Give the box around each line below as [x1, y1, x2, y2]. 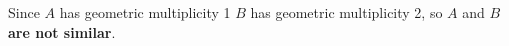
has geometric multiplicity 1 [59, 2, 231, 22]
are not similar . [8, 21, 116, 42]
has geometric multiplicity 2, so [250, 2, 443, 22]
